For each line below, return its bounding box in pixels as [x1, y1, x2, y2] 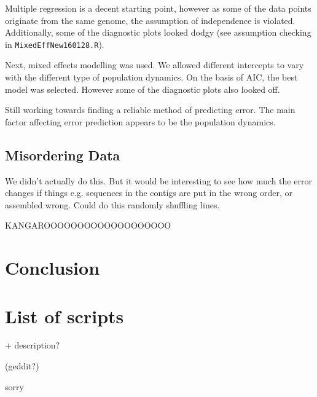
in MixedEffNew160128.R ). [5, 37, 104, 50]
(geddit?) [5, 360, 39, 372]
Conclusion [5, 255, 100, 280]
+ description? [5, 339, 60, 352]
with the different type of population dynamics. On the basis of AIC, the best [5, 71, 298, 84]
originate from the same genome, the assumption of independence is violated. [5, 14, 295, 26]
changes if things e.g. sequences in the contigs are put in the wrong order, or [5, 186, 293, 199]
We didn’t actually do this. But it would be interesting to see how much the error [5, 174, 312, 187]
